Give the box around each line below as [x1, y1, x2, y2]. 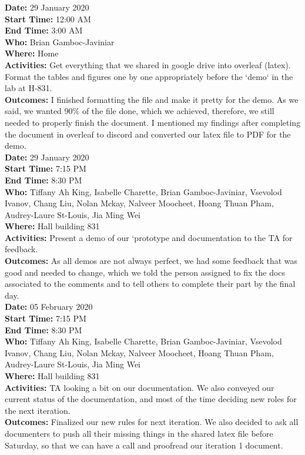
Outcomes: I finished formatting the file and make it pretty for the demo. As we [5, 93, 299, 105]
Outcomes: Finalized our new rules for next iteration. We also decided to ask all [5, 416, 299, 428]
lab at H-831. [5, 82, 52, 94]
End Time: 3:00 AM [5, 24, 83, 36]
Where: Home [5, 47, 59, 59]
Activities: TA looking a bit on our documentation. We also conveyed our [5, 381, 274, 393]
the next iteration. [5, 404, 71, 416]
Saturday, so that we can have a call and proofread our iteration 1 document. [5, 439, 283, 451]
